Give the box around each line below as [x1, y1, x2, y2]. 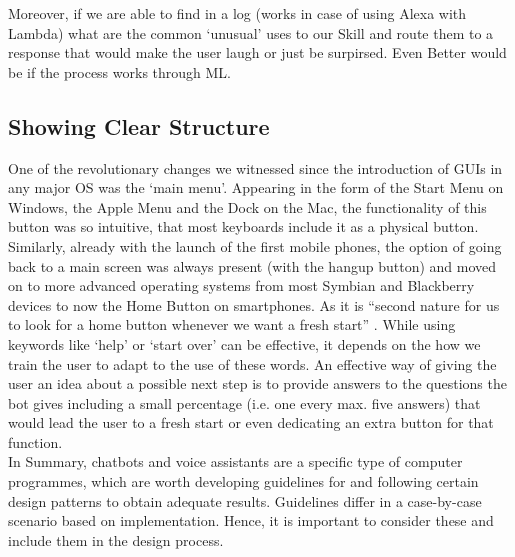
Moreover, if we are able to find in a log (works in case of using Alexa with [8, 3, 467, 23]
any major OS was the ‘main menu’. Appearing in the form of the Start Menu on [8, 177, 504, 198]
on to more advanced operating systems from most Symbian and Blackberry [8, 275, 475, 296]
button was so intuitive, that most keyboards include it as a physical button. [8, 216, 479, 237]
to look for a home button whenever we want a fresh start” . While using [8, 314, 456, 335]
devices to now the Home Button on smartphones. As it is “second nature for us [8, 294, 500, 315]
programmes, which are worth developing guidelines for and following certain [8, 471, 479, 492]
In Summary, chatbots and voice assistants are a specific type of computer [8, 451, 463, 472]
